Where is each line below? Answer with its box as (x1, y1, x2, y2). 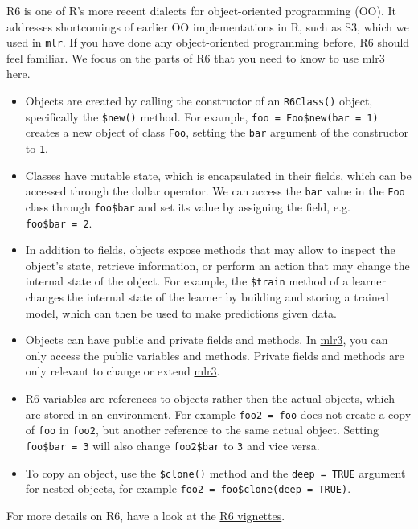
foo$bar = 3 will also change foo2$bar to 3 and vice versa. (25, 437, 320, 453)
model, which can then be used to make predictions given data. (25, 304, 337, 321)
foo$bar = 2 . (25, 214, 92, 231)
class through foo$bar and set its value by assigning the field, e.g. (25, 198, 350, 215)
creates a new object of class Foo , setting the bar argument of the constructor (25, 124, 409, 141)
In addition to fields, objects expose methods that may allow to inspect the (25, 241, 395, 258)
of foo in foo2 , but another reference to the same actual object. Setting (25, 421, 379, 438)
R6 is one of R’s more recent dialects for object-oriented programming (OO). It (6, 2, 396, 18)
